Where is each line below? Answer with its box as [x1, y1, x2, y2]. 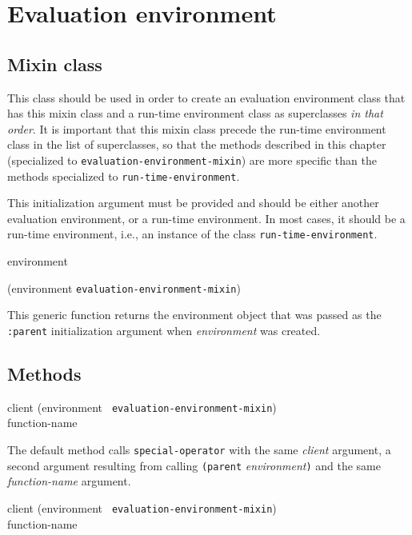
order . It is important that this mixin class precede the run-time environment [7, 120, 386, 137]
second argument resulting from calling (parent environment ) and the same [7, 457, 381, 473]
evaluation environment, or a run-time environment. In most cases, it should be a [7, 210, 406, 226]
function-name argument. [7, 473, 131, 489]
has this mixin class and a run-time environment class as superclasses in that [7, 105, 383, 122]
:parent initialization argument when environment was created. [7, 321, 321, 338]
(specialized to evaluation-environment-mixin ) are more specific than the [7, 151, 377, 168]
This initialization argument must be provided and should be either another [7, 194, 379, 211]
